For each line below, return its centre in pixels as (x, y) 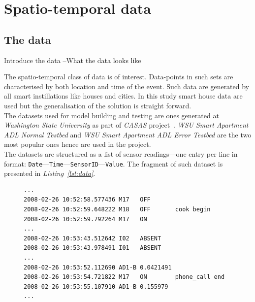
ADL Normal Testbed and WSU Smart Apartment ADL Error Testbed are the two (128, 134)
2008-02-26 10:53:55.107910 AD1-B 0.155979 (96, 286)
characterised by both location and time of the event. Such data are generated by (127, 86)
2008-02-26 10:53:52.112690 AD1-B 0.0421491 (98, 267)
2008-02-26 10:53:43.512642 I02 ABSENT (93, 238)
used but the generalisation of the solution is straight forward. (98, 105)
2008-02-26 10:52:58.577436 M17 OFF (87, 200)
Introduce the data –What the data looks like (73, 60)
